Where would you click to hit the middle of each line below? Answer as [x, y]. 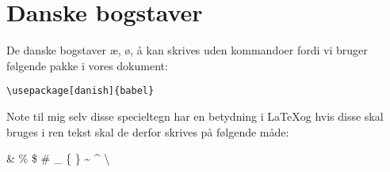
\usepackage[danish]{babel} [80, 91]
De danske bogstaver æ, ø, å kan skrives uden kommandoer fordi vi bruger [187, 50]
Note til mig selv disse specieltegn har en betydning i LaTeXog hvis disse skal [195, 116]
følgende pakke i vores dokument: [87, 65]
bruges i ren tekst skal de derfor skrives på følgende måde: [148, 131]
